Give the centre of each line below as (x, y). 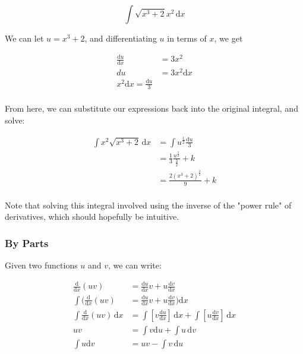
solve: (15, 120)
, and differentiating (121, 38)
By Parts (27, 243)
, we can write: (135, 265)
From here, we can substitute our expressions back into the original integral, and (151, 108)
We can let (24, 38)
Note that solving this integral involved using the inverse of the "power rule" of (148, 205)
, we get (228, 38)
